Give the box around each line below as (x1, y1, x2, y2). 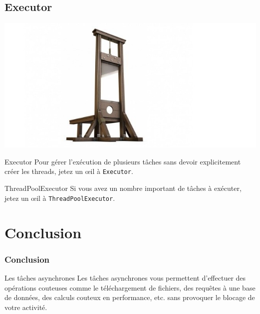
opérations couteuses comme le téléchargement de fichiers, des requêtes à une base (4, 282, 256, 293)
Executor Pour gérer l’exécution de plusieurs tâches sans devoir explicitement (4, 156, 241, 166)
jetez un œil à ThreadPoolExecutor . (4, 192, 115, 203)
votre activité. (4, 302, 47, 312)
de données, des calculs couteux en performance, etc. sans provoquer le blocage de (4, 292, 255, 303)
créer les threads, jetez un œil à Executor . (4, 166, 133, 176)
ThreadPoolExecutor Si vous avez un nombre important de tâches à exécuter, (4, 183, 242, 193)
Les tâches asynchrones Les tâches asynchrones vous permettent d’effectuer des (4, 272, 246, 283)
